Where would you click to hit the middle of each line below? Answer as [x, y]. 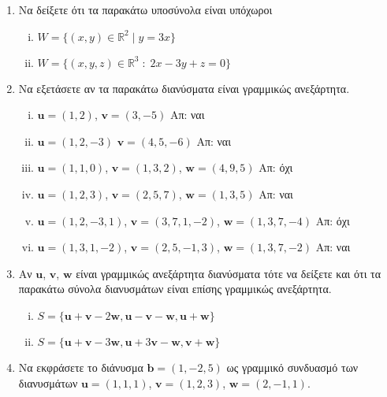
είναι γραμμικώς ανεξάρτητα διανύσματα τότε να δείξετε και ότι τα [229, 273]
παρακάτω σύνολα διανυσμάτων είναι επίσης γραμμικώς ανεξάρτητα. [175, 289]
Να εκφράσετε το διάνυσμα [81, 367]
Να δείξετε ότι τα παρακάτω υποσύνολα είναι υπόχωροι [145, 9]
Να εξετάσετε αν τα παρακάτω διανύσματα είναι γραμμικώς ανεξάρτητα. [184, 88]
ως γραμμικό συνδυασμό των [292, 367]
